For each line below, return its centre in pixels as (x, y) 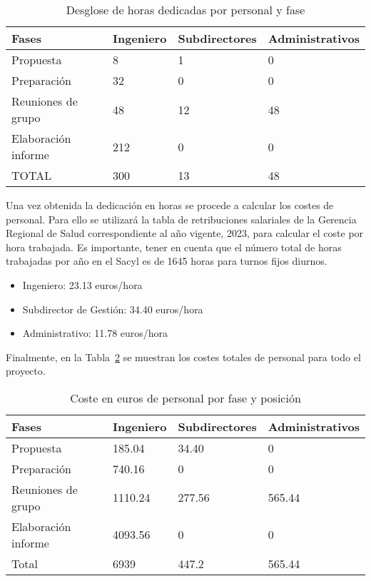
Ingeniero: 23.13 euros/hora (82, 284)
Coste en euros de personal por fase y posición (185, 398)
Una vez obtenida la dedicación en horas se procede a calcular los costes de (170, 205)
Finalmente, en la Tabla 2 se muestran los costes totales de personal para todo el (183, 357)
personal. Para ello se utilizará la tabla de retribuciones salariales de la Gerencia (181, 219)
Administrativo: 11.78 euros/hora (95, 333)
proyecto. (26, 371)
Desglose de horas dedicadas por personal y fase (185, 10)
